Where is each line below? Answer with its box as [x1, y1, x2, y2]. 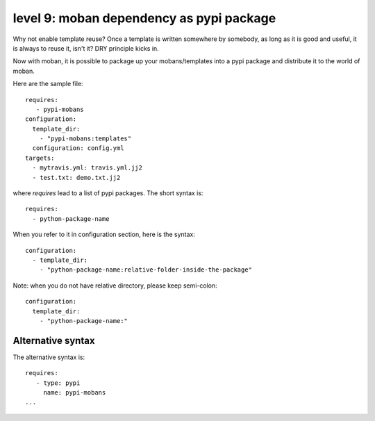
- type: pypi [35, 379, 81, 387]
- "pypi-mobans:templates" [39, 135, 132, 142]
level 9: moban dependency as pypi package [12, 10, 276, 26]
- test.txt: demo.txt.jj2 [32, 174, 121, 181]
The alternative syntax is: [12, 353, 85, 361]
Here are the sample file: [12, 80, 83, 88]
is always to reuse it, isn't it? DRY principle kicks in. [12, 44, 159, 52]
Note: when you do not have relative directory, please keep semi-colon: [12, 281, 218, 290]
